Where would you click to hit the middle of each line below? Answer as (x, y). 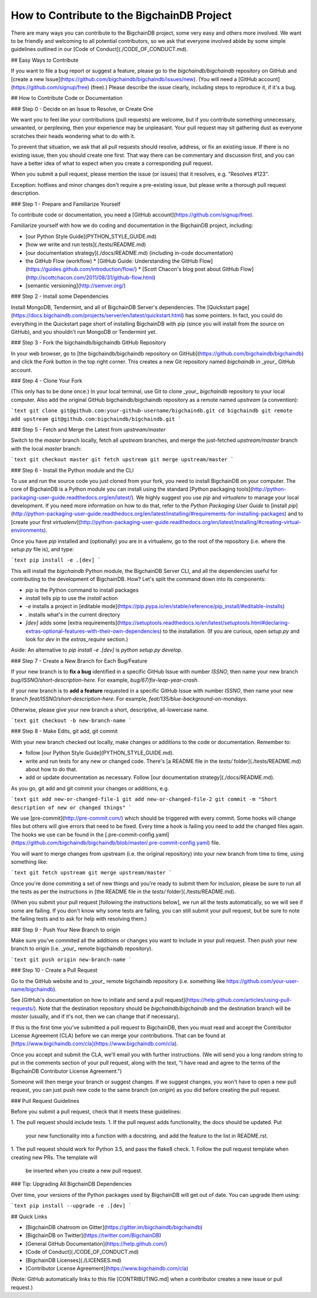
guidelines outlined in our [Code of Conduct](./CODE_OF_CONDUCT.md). (99, 49)
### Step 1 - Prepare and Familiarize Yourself (66, 204)
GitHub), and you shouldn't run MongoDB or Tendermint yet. (84, 332)
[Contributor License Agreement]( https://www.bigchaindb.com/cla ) (107, 1268)
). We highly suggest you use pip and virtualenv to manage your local (215, 497)
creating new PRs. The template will (54, 1157)
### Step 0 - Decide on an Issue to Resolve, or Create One (82, 109)
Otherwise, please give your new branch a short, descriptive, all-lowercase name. (110, 710)
